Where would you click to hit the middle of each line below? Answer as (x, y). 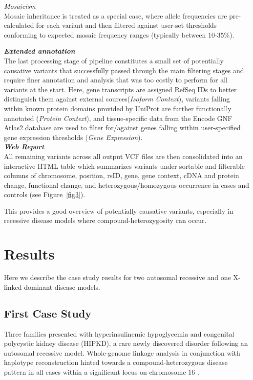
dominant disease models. (62, 287)
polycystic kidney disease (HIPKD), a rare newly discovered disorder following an (126, 343)
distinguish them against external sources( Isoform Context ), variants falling (117, 99)
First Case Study (48, 313)
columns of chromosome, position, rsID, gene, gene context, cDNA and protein (122, 175)
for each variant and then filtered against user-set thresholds (126, 25)
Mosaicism (20, 6)
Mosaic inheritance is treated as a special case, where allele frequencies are (116, 15)
